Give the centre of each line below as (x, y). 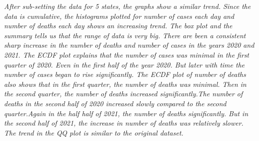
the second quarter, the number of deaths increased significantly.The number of (124, 94)
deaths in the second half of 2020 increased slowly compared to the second (115, 103)
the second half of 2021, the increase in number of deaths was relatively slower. (124, 123)
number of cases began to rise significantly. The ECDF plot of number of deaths (125, 74)
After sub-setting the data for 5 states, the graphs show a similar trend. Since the (128, 6)
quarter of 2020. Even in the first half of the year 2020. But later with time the (124, 64)
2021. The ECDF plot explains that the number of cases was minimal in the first (127, 54)
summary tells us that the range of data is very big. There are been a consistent (125, 35)
